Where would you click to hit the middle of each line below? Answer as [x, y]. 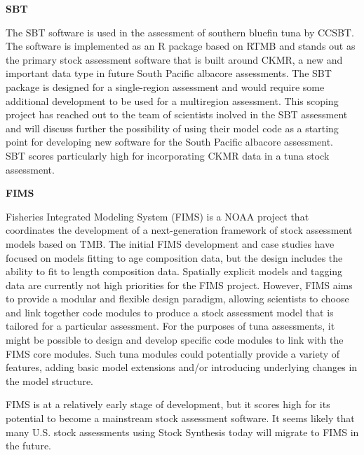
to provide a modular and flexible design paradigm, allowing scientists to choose [177, 299]
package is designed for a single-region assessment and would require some [165, 86]
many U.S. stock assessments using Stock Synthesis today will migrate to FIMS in [182, 432]
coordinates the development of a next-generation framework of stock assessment [179, 230]
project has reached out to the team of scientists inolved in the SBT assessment [177, 114]
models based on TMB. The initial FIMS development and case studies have [170, 243]
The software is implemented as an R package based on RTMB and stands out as [181, 46]
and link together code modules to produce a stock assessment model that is [170, 312]
